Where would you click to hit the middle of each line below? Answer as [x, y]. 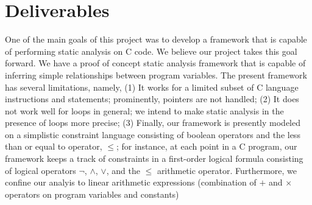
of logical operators [41, 170]
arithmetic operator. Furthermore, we [227, 170]
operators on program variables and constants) [92, 194]
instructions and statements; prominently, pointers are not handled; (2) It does [152, 99]
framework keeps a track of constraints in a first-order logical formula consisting [154, 158]
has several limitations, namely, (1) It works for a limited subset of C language [152, 87]
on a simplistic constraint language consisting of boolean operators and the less [153, 134]
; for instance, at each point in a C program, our [207, 146]
